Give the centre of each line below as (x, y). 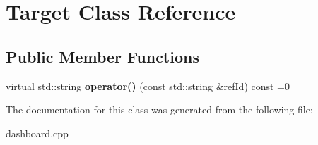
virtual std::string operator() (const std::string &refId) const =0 (148, 86)
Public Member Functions (102, 56)
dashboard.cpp (37, 133)
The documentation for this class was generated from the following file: (159, 109)
